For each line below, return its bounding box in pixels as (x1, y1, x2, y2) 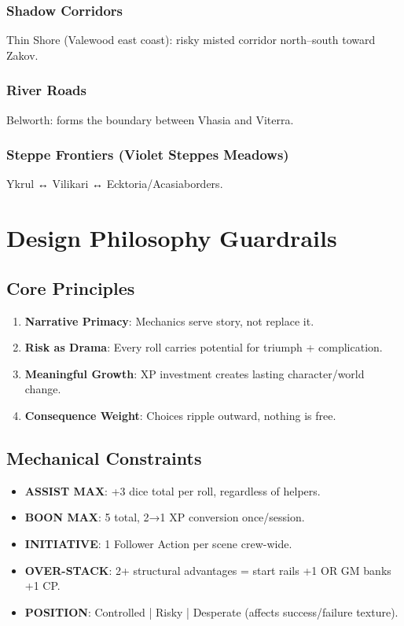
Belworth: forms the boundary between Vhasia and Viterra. (6, 111, 294, 127)
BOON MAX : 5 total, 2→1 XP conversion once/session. (24, 509, 305, 525)
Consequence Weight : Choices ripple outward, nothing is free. (24, 407, 336, 423)
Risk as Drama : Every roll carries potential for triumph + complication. (24, 339, 383, 355)
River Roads (6, 80, 86, 100)
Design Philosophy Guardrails (6, 222, 337, 254)
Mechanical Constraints (6, 445, 202, 469)
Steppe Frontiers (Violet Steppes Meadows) (6, 145, 289, 164)
